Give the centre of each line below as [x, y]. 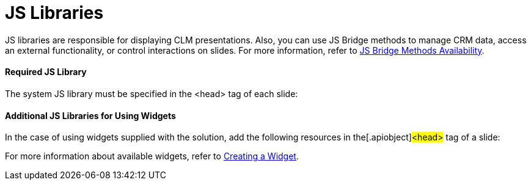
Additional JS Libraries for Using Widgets [90, 115]
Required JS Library [46, 72]
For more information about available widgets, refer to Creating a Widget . [152, 156]
